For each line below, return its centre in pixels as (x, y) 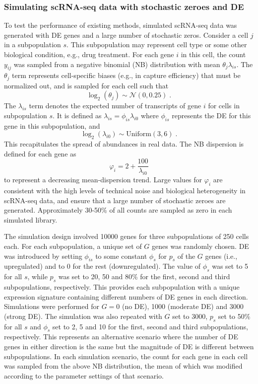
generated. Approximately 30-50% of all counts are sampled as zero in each (118, 210)
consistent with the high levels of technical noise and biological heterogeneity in (125, 191)
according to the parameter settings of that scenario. (84, 375)
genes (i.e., (221, 256)
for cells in (224, 106)
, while (37, 276)
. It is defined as (77, 115)
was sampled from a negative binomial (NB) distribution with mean (117, 64)
